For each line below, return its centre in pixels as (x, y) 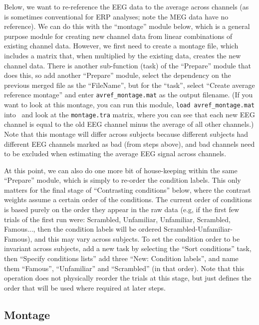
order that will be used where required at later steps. (85, 287)
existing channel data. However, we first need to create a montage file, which (121, 46)
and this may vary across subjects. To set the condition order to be (137, 238)
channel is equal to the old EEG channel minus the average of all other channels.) (129, 124)
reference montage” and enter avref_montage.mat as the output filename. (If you (129, 95)
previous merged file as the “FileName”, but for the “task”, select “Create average (129, 85)
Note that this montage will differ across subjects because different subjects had (126, 134)
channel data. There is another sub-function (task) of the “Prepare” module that (128, 65)
